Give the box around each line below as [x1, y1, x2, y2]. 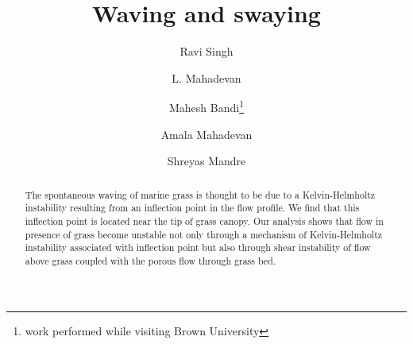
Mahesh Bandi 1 [168, 97, 244, 115]
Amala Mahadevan [160, 126, 253, 142]
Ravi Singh [179, 43, 234, 60]
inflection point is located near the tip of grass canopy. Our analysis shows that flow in [25, 214, 384, 227]
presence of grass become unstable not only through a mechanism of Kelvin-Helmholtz [25, 227, 383, 241]
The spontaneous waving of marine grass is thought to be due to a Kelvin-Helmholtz [25, 187, 376, 201]
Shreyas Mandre [167, 153, 246, 169]
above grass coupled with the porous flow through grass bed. [25, 253, 276, 267]
